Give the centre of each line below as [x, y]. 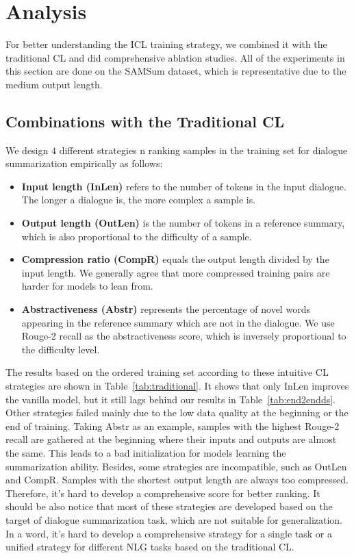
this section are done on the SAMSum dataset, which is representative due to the [176, 71]
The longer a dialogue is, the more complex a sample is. [139, 200]
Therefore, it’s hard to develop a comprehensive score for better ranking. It [163, 493]
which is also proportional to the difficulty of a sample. [137, 236]
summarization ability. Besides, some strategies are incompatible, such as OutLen [176, 466]
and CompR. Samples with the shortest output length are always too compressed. [177, 480]
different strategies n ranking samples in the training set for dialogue [203, 150]
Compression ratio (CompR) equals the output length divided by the [175, 259]
